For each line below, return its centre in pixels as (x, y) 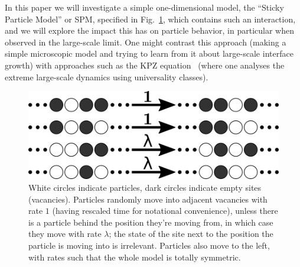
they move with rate (65, 234)
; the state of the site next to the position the (191, 234)
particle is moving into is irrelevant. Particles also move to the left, (149, 245)
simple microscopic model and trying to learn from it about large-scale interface (149, 53)
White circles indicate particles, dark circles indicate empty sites (145, 187)
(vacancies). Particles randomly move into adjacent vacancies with (148, 199)
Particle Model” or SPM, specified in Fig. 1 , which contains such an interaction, (150, 19)
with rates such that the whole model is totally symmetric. (135, 257)
